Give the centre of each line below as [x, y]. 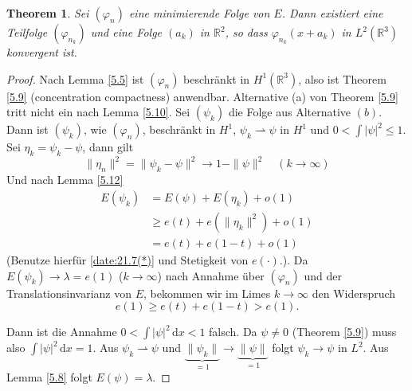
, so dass [246, 32]
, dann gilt [108, 147]
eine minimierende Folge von [199, 13]
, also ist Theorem [342, 78]
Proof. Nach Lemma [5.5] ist [75, 78]
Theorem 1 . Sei [48, 13]
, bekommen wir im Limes [207, 293]
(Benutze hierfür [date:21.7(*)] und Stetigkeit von [128, 259]
